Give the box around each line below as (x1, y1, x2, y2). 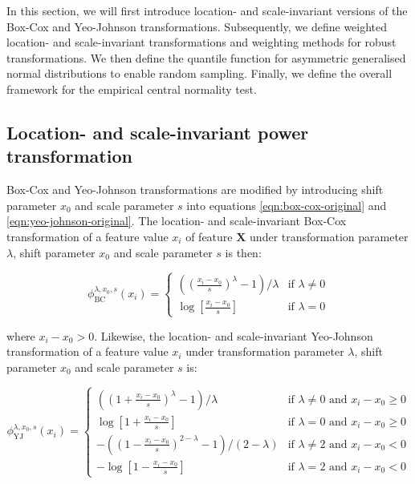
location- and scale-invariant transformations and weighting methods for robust (6, 34, 397, 50)
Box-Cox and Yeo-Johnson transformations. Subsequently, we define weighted (6, 18, 388, 34)
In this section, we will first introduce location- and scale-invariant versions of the (6, 2, 408, 18)
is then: (225, 244, 262, 260)
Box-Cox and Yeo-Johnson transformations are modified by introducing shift (6, 181, 384, 198)
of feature (185, 228, 233, 244)
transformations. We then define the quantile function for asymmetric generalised (6, 49, 406, 66)
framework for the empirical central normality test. (6, 80, 257, 97)
